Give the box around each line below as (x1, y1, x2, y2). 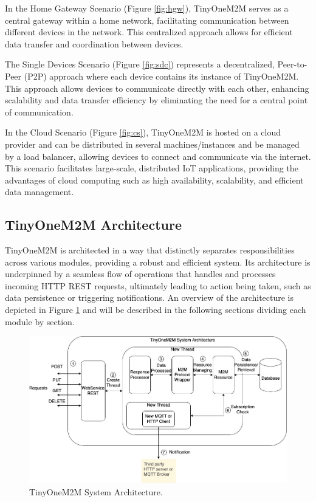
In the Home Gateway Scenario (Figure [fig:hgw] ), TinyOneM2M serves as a (5, 2, 289, 14)
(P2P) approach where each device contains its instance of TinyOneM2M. (24, 69, 299, 82)
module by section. (5, 315, 75, 328)
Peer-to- (277, 58, 307, 70)
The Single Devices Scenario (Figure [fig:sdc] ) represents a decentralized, (5, 58, 275, 70)
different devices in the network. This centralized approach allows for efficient (5, 26, 293, 38)
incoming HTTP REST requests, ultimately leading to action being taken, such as (5, 279, 311, 292)
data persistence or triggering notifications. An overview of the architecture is (5, 291, 294, 304)
